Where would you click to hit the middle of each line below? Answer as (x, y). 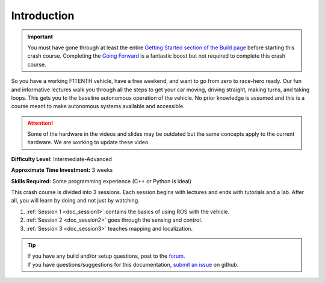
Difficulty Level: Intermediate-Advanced (62, 159)
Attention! (40, 123)
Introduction (43, 16)
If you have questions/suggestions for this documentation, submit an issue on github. (133, 264)
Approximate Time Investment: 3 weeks (62, 170)
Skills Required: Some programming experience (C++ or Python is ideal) (101, 181)
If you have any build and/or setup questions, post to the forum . (106, 256)
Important (40, 37)
